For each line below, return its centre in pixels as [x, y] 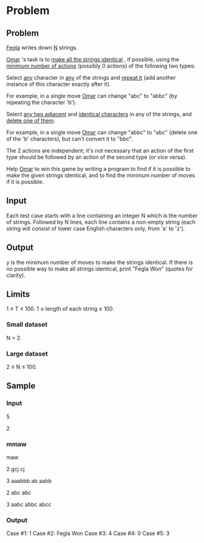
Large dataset [27, 353]
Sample [21, 386]
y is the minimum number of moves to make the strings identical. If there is [100, 262]
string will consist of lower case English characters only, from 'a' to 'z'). [96, 228]
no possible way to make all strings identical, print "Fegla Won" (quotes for [100, 269]
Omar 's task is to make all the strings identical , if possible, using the [93, 59]
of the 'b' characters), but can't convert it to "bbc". [70, 139]
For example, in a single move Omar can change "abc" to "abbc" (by [92, 96]
